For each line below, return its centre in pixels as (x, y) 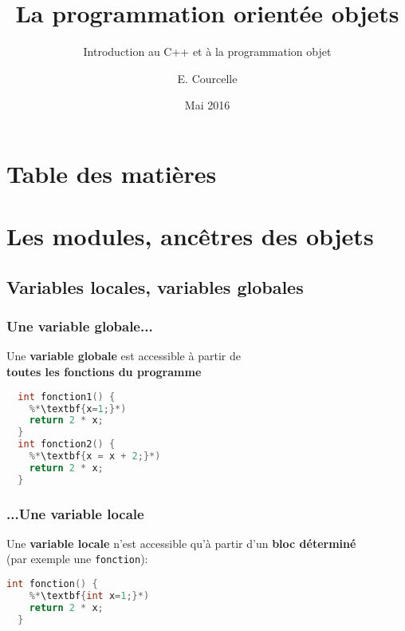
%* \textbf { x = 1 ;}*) (78, 409)
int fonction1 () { (67, 397)
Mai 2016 (207, 105)
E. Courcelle (207, 78)
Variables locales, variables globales (155, 286)
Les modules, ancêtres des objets (190, 236)
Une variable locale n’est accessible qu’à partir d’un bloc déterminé (181, 543)
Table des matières (112, 173)
